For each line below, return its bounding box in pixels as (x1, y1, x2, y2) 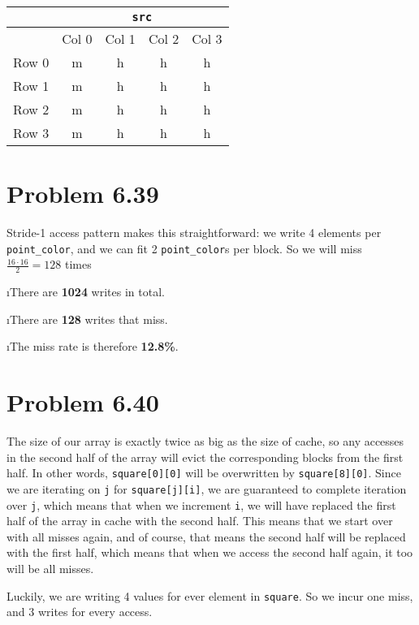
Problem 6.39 (6, 177, 159, 210)
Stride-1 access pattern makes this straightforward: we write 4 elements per (6, 224, 382, 241)
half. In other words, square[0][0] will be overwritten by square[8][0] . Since (6, 464, 401, 481)
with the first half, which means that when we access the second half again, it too (6, 544, 413, 561)
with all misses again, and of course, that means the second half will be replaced (6, 528, 406, 545)
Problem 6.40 (6, 386, 159, 419)
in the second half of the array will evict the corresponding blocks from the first (6, 448, 404, 465)
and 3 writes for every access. (6, 603, 153, 620)
